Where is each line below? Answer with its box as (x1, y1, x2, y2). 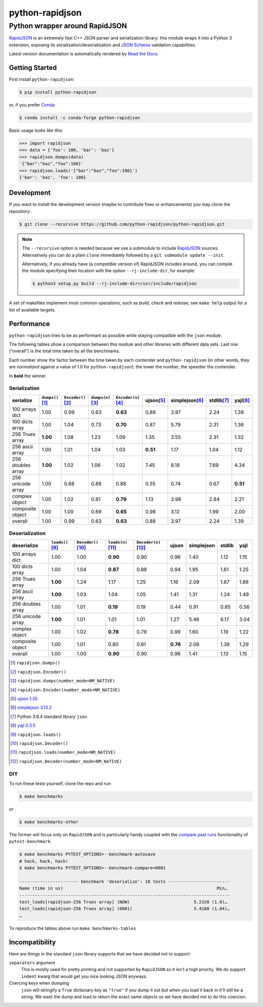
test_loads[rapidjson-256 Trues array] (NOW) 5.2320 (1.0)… (19, 899, 227, 905)
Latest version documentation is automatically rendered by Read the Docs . (9, 51, 159, 57)
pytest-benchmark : (9, 839, 52, 844)
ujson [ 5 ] (145, 397, 166, 404)
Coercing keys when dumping (9, 980, 69, 986)
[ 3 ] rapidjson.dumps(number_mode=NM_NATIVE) (10, 678, 115, 684)
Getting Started (9, 63, 57, 72)
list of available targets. (9, 307, 56, 312)
